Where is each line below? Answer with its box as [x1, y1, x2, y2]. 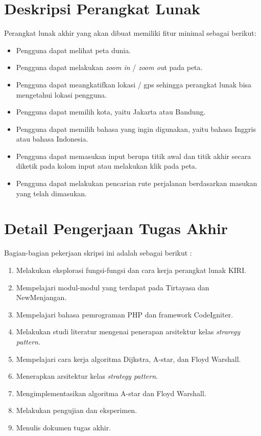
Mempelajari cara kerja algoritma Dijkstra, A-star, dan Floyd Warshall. [16, 353, 241, 364]
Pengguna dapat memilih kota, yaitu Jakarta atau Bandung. [16, 106, 206, 117]
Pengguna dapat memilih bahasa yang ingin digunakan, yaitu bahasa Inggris [16, 123, 256, 134]
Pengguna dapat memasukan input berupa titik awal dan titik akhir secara [16, 150, 251, 161]
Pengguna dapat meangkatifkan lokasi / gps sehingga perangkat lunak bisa [16, 79, 252, 89]
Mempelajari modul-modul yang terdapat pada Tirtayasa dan [16, 282, 209, 292]
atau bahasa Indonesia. [16, 133, 88, 144]
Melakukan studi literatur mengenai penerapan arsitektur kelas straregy [16, 326, 240, 337]
